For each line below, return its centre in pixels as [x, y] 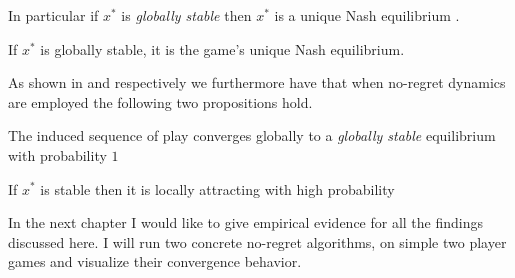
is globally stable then [186, 15]
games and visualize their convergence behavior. [155, 261]
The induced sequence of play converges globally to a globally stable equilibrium [252, 135]
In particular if [53, 15]
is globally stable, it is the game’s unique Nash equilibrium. [222, 48]
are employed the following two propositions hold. [160, 101]
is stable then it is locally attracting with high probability [217, 188]
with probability [57, 154]
